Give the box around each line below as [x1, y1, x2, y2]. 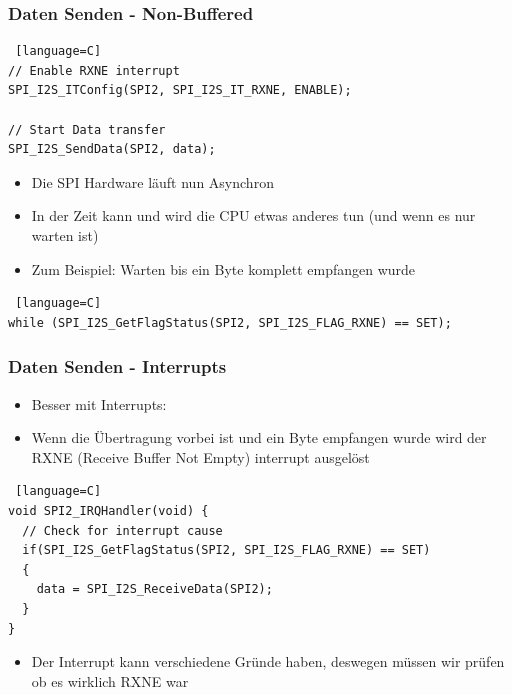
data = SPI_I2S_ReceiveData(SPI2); [36, 582, 273, 597]
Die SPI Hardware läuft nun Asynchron [31, 171, 274, 192]
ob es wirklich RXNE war [31, 670, 189, 691]
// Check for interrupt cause [22, 523, 223, 538]
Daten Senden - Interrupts [8, 354, 227, 379]
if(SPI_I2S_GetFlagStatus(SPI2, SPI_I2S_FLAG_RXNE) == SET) [22, 543, 431, 558]
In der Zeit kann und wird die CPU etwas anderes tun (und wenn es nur [31, 205, 476, 226]
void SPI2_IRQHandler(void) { [8, 503, 209, 518]
